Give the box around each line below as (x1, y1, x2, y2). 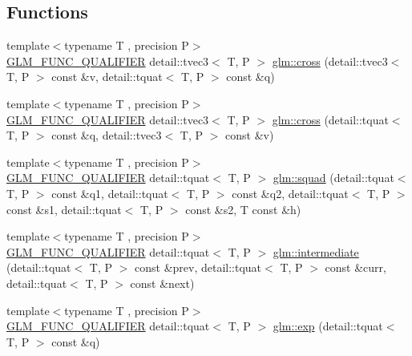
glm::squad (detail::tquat (273, 169, 394, 186)
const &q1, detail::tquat (51, 184, 168, 201)
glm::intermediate (273, 243, 359, 260)
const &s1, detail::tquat (6, 200, 122, 217)
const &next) (130, 274, 195, 291)
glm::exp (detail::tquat (273, 318, 383, 334)
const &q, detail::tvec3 (51, 127, 162, 144)
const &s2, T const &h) (185, 200, 301, 217)
